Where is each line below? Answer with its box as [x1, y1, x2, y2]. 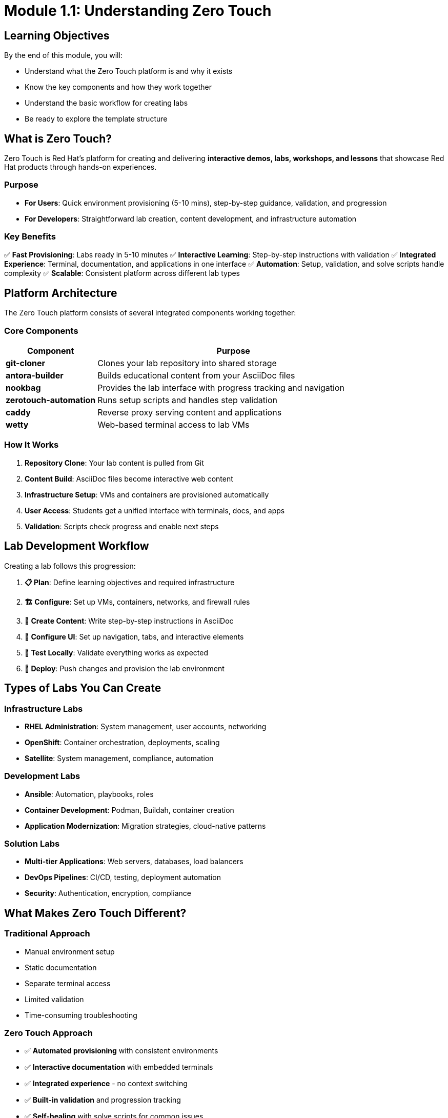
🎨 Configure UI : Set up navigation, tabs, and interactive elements [25, 632, 244, 641]
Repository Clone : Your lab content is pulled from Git [25, 458, 204, 467]
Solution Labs [4, 838, 60, 849]
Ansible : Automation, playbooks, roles [25, 789, 154, 798]
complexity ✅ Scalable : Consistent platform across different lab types [4, 268, 240, 277]
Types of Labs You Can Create [4, 682, 161, 695]
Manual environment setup [25, 947, 115, 956]
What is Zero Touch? [4, 132, 112, 145]
